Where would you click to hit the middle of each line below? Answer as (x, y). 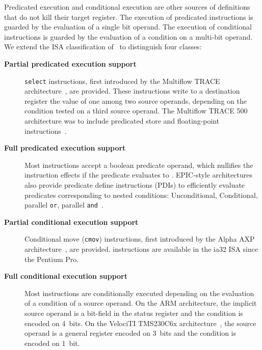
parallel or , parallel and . (64, 205)
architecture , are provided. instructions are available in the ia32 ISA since (141, 249)
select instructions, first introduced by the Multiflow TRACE (122, 81)
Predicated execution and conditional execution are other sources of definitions (127, 7)
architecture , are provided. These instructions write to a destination (132, 91)
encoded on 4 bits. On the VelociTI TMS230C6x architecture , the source (140, 323)
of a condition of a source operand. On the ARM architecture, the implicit (141, 303)
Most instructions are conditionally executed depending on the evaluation (139, 293)
